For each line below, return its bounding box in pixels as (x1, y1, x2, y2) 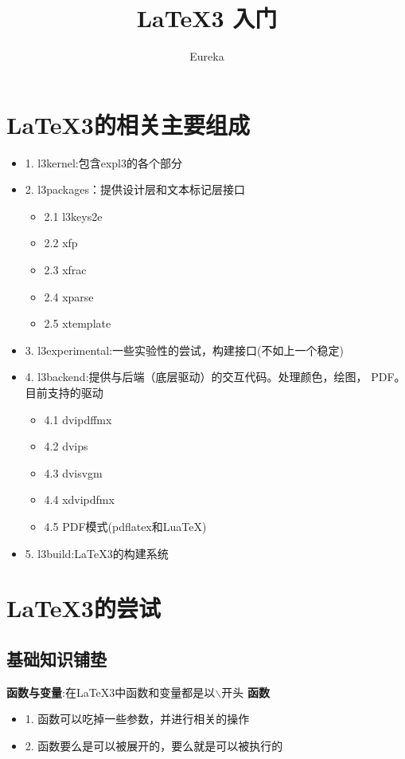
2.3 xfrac (44, 262, 87, 278)
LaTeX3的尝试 (6, 592, 161, 624)
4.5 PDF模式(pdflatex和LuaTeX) (44, 517, 207, 534)
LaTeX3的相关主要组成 (6, 108, 250, 140)
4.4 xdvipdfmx (44, 491, 115, 508)
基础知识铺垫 (6, 646, 107, 671)
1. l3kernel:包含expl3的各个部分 (25, 154, 183, 171)
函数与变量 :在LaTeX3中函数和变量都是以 (6, 683, 216, 700)
